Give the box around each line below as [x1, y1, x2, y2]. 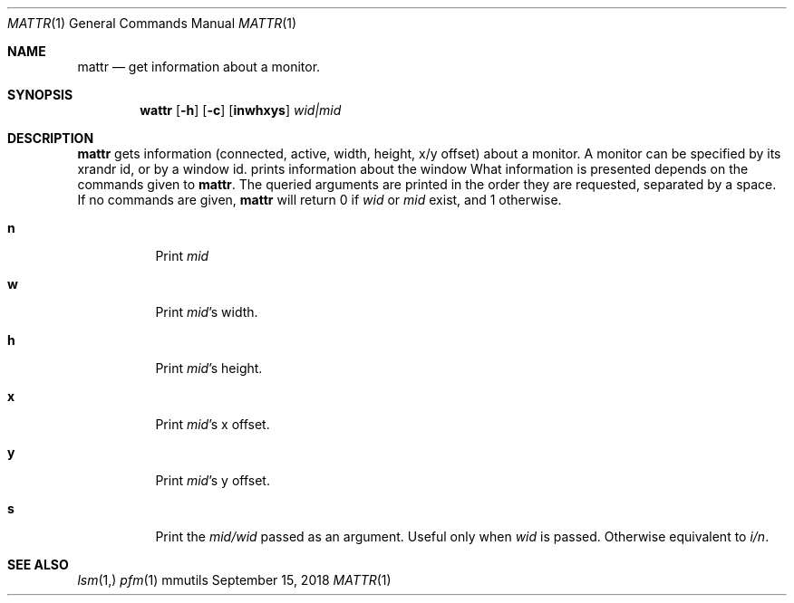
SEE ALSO [7, 557, 69, 572]
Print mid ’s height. [155, 360, 263, 376]
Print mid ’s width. [155, 304, 258, 320]
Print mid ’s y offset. [155, 473, 270, 488]
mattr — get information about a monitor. [77, 59, 321, 74]
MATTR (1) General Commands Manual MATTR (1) [7, 15, 297, 31]
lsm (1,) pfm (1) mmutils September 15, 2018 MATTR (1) [77, 572, 392, 588]
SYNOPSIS [7, 87, 73, 102]
